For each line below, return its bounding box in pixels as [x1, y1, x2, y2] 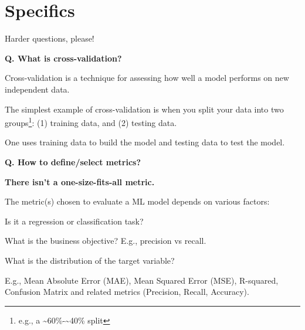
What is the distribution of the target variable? [5, 254, 175, 266]
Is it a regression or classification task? [5, 215, 144, 227]
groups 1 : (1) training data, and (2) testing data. [5, 115, 177, 128]
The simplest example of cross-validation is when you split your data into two [5, 103, 284, 115]
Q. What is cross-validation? [5, 52, 122, 64]
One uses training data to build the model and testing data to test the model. [5, 136, 285, 148]
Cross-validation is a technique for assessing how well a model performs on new [5, 72, 289, 84]
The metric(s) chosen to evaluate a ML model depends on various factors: [5, 195, 270, 207]
